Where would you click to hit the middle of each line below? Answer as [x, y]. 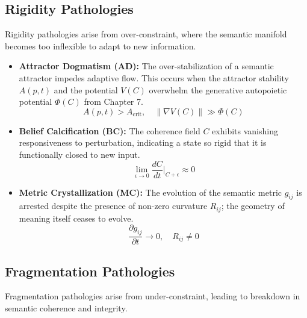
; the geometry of [253, 206]
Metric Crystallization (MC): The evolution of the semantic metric [150, 192]
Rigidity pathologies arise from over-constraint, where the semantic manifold [146, 34]
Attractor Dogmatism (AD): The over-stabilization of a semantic [146, 66]
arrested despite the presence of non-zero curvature [113, 206]
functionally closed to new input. [79, 154]
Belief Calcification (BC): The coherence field [110, 130]
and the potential [86, 89]
